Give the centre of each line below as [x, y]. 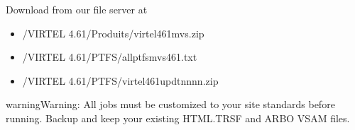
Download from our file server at [77, 9]
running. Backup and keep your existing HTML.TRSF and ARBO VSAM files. [178, 118]
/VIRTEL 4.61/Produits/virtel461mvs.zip [113, 33]
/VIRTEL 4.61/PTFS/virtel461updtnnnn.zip [120, 80]
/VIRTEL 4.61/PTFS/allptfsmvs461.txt [110, 57]
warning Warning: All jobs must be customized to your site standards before [170, 104]
